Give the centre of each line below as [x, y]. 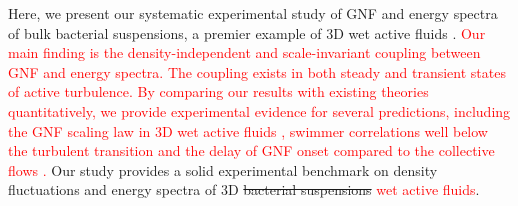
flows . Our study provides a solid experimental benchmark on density [223, 169]
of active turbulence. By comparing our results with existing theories [218, 91]
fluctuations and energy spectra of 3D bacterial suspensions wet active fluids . [244, 189]
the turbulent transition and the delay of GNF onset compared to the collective [251, 150]
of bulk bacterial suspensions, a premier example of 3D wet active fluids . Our [247, 32]
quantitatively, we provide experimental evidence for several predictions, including [259, 110]
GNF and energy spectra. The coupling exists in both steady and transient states [257, 71]
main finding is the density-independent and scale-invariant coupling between [244, 52]
